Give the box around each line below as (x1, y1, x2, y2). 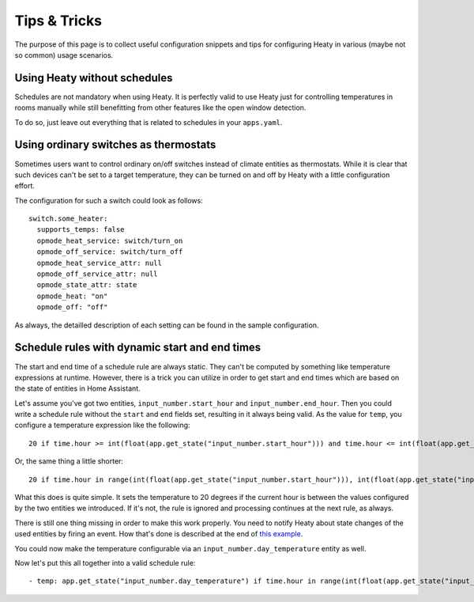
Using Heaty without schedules (14, 71, 173, 85)
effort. (14, 181, 36, 191)
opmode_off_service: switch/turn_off (36, 248, 183, 256)
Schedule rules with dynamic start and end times (14, 341, 261, 354)
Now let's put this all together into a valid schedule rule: (14, 558, 196, 567)
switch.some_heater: (28, 214, 108, 223)
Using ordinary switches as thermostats (14, 138, 216, 152)
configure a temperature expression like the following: (14, 420, 190, 430)
